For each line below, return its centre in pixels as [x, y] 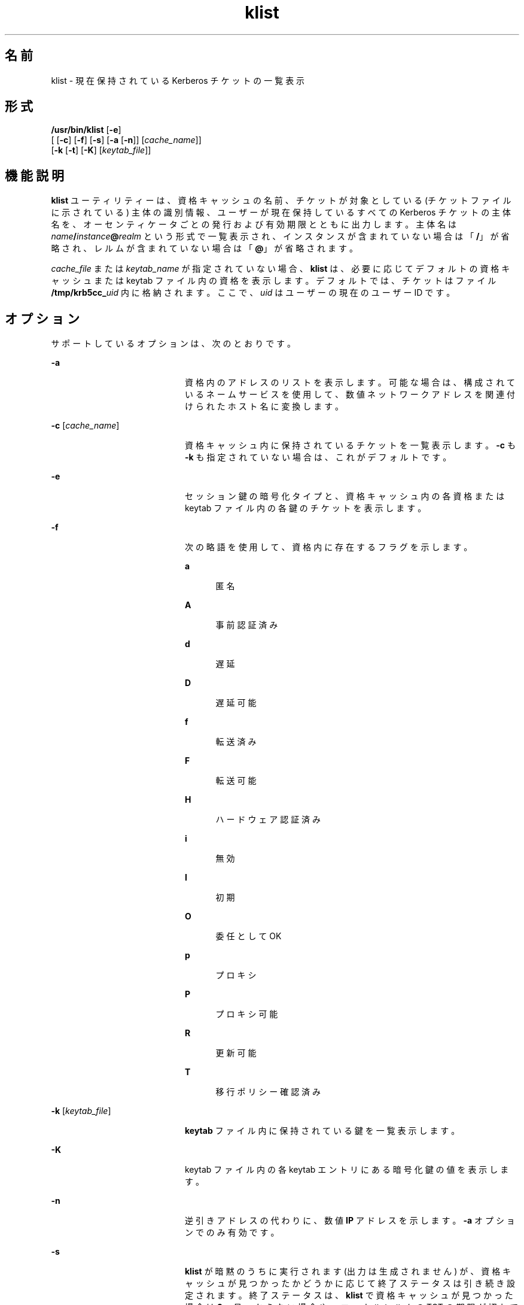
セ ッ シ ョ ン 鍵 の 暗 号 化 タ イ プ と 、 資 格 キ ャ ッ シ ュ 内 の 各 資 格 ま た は [345, 496]
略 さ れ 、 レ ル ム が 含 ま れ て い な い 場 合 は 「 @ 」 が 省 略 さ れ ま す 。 [204, 248]
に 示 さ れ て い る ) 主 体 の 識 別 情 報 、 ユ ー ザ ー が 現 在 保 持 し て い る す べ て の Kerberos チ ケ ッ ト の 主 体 [281, 213]
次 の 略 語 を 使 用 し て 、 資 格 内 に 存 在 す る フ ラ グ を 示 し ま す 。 [329, 547]
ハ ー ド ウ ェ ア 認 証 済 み [268, 820]
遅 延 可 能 [236, 703]
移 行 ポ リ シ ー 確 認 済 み [268, 1092]
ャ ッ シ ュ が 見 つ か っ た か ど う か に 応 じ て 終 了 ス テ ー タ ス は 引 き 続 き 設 [350, 1283]
